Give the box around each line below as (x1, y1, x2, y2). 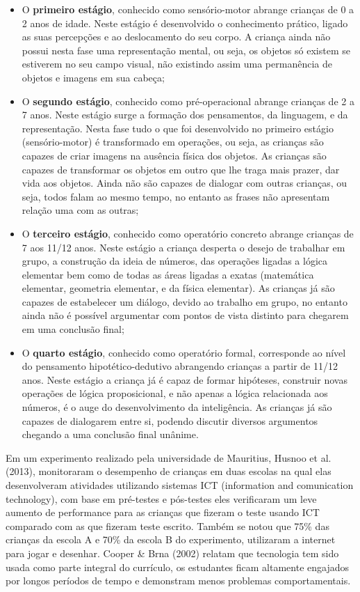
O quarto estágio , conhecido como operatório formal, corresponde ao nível (22, 345, 346, 359)
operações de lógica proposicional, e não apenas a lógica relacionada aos (22, 386, 328, 400)
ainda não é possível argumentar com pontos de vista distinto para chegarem (22, 308, 349, 322)
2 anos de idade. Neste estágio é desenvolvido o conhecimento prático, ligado (22, 15, 348, 30)
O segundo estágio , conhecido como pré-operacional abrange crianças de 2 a (22, 93, 354, 108)
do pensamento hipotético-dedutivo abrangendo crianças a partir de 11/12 (22, 359, 338, 373)
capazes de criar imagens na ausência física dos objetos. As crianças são (22, 148, 327, 162)
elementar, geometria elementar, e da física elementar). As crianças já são (22, 281, 335, 295)
